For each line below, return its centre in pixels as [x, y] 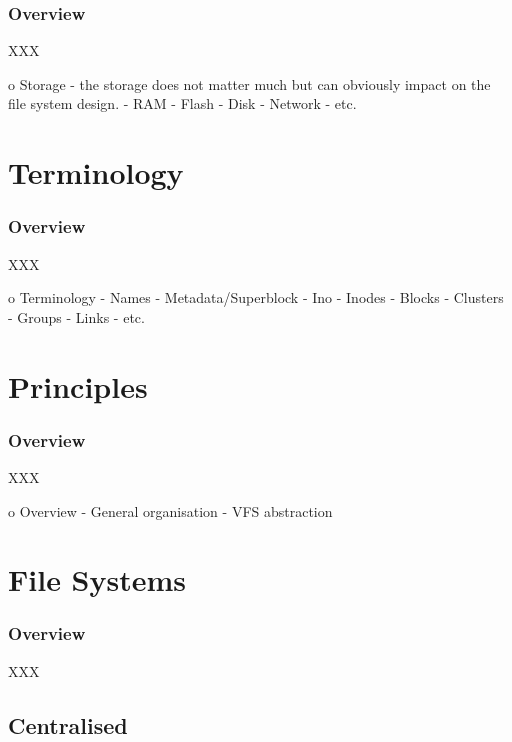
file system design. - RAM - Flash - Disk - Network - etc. [182, 103]
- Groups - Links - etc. [76, 316]
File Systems [97, 579]
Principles [78, 385]
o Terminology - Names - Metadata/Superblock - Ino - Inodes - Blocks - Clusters [256, 297]
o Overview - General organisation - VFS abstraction [170, 510]
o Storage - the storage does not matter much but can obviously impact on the [249, 83]
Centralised [68, 724]
